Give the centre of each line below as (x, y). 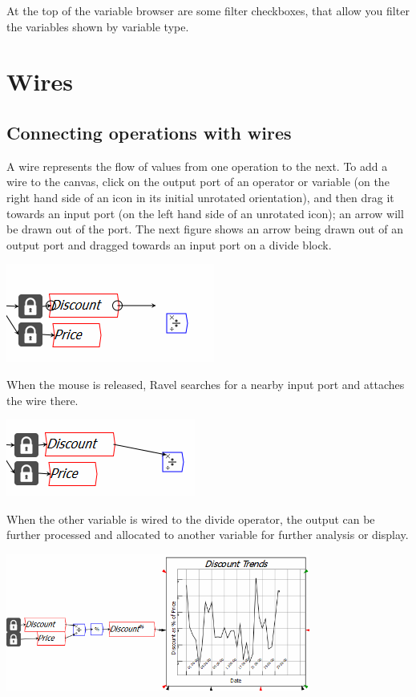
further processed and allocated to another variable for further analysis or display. (208, 535)
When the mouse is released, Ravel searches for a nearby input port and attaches (206, 384)
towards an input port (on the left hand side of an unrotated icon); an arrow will (205, 213)
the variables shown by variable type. (98, 26)
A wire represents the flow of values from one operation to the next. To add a (197, 166)
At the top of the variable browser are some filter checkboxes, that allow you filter (208, 10)
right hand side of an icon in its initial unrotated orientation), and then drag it (200, 197)
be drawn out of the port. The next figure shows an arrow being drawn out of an (205, 229)
